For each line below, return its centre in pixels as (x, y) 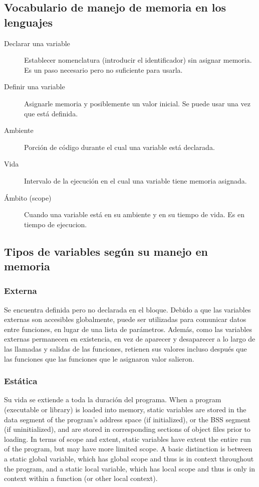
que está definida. (51, 113)
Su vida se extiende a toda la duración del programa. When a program (113, 399)
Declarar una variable (37, 43)
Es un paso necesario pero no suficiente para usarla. (103, 69)
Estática (21, 381)
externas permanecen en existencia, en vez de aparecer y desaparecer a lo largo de (130, 339)
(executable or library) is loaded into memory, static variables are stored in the (125, 410)
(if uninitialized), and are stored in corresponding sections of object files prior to (127, 429)
